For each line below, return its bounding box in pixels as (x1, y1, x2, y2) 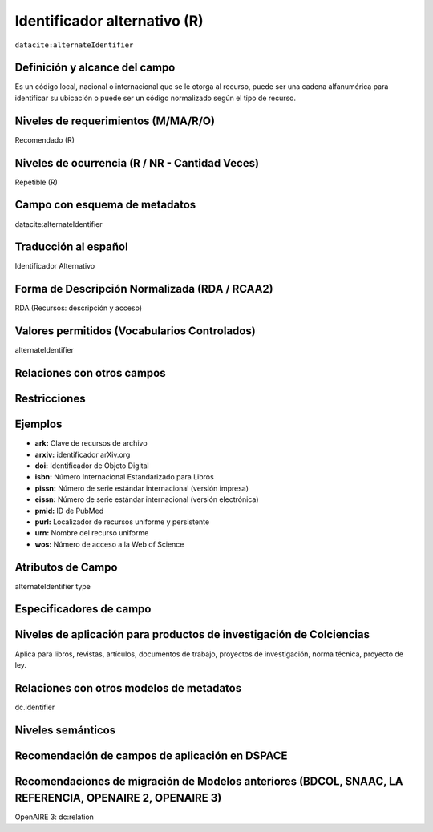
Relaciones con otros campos (14, 366, 166, 380)
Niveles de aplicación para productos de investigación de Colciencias (14, 628, 370, 641)
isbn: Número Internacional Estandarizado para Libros (34, 472, 214, 482)
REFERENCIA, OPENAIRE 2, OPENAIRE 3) (14, 791, 222, 805)
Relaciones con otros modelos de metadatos (14, 681, 242, 695)
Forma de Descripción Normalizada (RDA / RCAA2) (14, 282, 273, 296)
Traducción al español (14, 240, 128, 254)
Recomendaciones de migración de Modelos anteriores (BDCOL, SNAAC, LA (14, 774, 403, 788)
